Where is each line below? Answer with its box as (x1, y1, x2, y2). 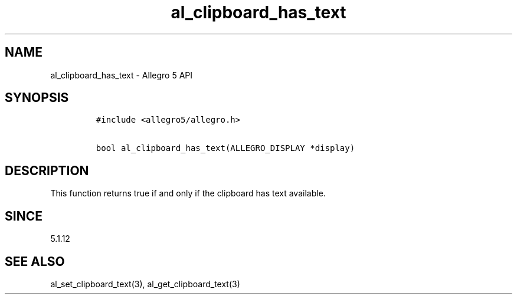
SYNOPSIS (5, 90, 69, 106)
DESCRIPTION (5, 163, 89, 178)
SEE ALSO (5, 254, 65, 269)
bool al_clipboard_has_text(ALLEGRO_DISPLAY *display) (96, 143, 355, 153)
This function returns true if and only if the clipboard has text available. (50, 188, 326, 199)
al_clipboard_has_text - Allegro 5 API (50, 70, 192, 80)
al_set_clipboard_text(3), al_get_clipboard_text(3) (50, 278, 240, 289)
